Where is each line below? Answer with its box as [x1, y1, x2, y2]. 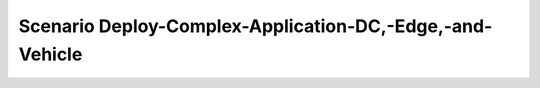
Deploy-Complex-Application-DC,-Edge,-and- [98, 15, 493, 37]
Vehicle [18, 43, 83, 65]
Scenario [18, 15, 95, 37]
